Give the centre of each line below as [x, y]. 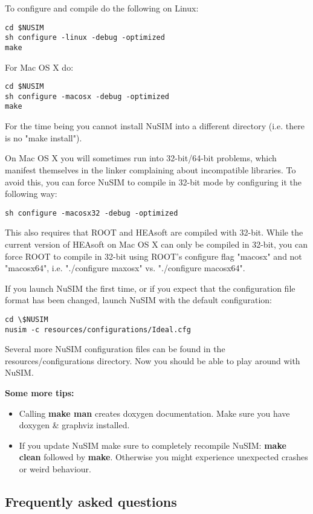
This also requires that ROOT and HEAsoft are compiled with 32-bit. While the [154, 232]
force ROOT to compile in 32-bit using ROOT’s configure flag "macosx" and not [153, 256]
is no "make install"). [44, 137]
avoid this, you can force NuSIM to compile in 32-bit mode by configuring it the [153, 182]
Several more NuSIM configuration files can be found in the [115, 349]
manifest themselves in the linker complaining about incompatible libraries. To [150, 169]
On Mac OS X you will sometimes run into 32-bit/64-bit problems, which [141, 158]
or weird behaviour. [55, 468]
